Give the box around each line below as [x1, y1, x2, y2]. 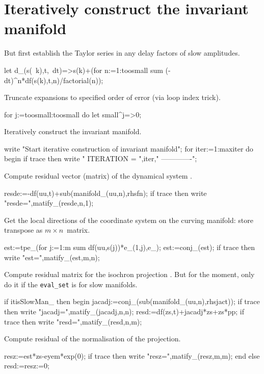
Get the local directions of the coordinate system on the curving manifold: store [4, 214, 254, 225]
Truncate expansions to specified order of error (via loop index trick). [4, 92, 221, 103]
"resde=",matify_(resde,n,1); [4, 197, 94, 208]
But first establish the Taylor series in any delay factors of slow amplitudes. [4, 47, 240, 58]
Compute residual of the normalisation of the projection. [4, 333, 181, 344]
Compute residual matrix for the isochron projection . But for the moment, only [4, 269, 255, 280]
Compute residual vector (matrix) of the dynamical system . [4, 170, 193, 181]
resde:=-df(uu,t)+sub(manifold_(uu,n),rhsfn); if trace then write [4, 187, 207, 198]
